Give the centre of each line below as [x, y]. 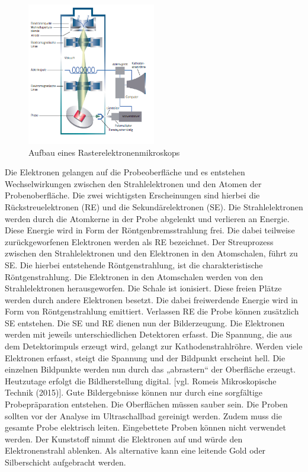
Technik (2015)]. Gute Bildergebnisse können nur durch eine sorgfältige [134, 392]
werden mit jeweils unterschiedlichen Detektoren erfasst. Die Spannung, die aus [149, 334]
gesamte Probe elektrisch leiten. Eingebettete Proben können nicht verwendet [145, 427]
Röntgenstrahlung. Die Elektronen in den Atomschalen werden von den [134, 276]
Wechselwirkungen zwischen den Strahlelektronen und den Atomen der [133, 183]
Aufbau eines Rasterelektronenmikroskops [104, 152]
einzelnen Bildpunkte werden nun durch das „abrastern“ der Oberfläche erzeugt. [150, 369]
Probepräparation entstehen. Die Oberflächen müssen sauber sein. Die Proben [146, 404]
